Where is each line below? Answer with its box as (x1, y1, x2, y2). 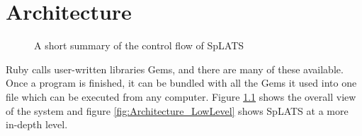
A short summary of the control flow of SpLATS (34, 38, 244, 53)
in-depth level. (6, 117, 68, 132)
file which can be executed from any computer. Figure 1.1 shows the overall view (6, 89, 356, 104)
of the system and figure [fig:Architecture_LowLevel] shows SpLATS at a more (6, 103, 349, 118)
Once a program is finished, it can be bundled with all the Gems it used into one (6, 75, 357, 90)
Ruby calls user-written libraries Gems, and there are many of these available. (6, 61, 344, 76)
